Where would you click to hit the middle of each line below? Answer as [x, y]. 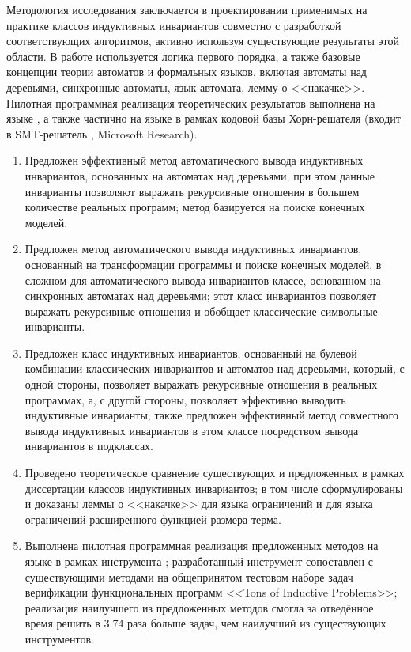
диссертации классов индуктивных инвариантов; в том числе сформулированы [214, 488]
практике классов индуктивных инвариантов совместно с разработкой [174, 25]
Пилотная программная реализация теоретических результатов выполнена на [191, 102]
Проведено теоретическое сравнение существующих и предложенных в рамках [215, 473]
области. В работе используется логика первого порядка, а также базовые [183, 56]
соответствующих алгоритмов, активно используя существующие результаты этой [203, 41]
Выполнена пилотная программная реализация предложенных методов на [202, 546]
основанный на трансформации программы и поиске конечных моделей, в [203, 264]
